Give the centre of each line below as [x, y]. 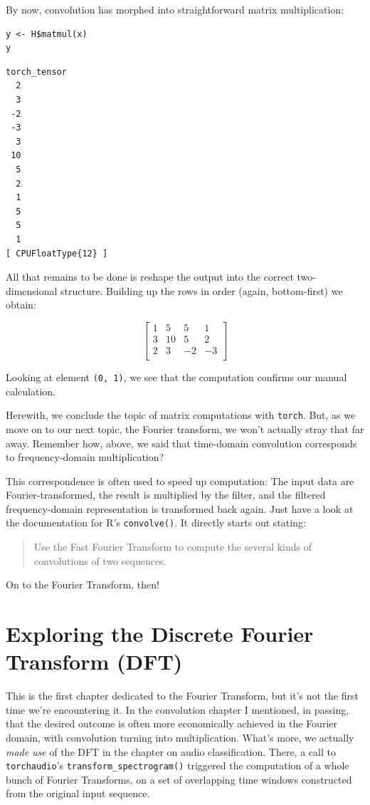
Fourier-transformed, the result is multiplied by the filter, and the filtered [166, 495]
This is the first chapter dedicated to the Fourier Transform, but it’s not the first [183, 696]
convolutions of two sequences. [100, 560]
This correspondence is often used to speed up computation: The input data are [180, 481]
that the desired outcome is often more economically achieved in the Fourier [171, 723]
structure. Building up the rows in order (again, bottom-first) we [202, 290]
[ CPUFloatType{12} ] [57, 253]
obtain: [21, 305]
